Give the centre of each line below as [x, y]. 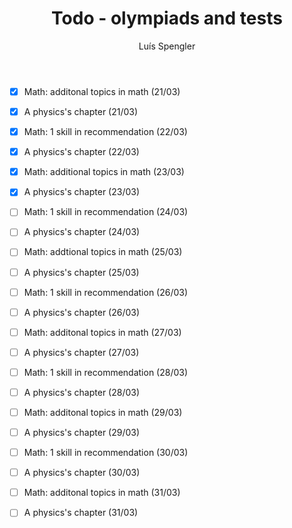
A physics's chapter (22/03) [81, 152]
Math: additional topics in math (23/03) [104, 172]
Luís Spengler [167, 46]
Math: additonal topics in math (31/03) [102, 493]
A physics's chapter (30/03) [82, 473]
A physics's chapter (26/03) [82, 312]
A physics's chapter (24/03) [82, 232]
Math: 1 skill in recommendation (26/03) [106, 292]
